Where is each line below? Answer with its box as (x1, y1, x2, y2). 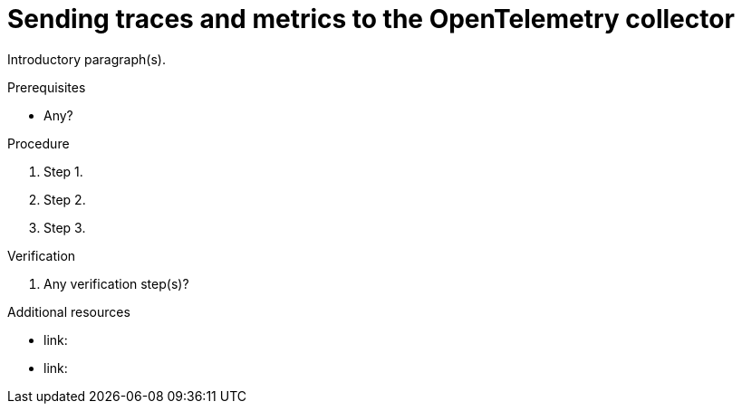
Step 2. (43, 191, 86, 207)
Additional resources (7, 303, 130, 320)
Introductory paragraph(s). (7, 51, 166, 67)
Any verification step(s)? (43, 275, 189, 292)
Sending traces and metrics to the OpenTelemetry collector (7, 4, 735, 34)
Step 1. (43, 163, 83, 179)
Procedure (7, 135, 70, 151)
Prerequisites (7, 79, 86, 95)
